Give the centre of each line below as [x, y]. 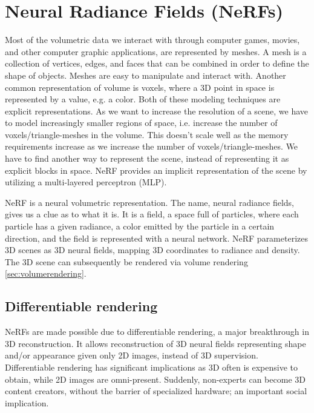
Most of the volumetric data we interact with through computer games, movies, [152, 40]
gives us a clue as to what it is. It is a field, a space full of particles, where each [152, 214]
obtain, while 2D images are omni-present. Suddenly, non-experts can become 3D [155, 379]
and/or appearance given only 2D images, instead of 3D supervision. [132, 355]
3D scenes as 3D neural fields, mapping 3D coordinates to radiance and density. [152, 250]
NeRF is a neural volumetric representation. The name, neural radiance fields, [150, 202]
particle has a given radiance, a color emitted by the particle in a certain [140, 226]
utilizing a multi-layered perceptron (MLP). [86, 182]
